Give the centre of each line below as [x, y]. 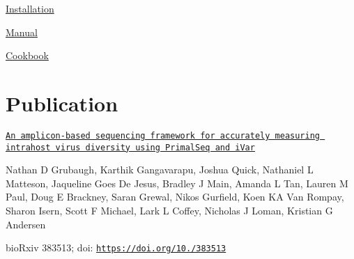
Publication [62, 103]
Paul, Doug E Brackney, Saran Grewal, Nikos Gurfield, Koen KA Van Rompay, [175, 197]
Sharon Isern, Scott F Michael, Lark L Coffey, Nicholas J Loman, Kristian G [169, 210]
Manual [22, 32]
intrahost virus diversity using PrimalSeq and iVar [130, 147]
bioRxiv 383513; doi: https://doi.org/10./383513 [116, 248]
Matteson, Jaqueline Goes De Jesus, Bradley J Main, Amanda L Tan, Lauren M [177, 183]
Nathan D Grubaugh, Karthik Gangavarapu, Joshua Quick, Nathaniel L [160, 170]
